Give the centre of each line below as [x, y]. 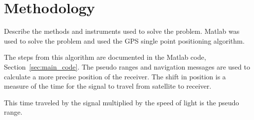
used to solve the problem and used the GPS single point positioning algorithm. [124, 40]
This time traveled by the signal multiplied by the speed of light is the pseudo [122, 102]
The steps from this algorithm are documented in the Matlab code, [105, 57]
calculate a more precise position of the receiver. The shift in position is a [115, 76]
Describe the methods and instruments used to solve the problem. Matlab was [122, 31]
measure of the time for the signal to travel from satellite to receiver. [108, 86]
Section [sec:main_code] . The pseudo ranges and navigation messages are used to [127, 66]
